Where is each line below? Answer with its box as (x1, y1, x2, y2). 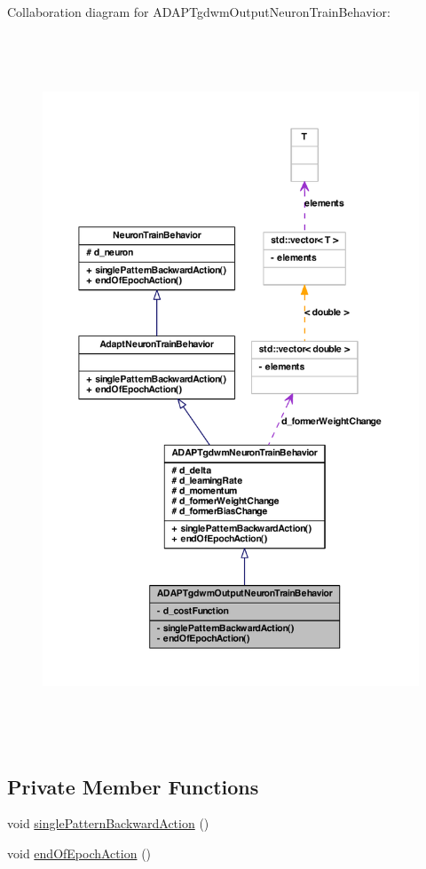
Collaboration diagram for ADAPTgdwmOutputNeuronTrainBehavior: (7, 3, 390, 20)
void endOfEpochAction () (7, 843, 152, 862)
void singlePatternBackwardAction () (7, 814, 209, 833)
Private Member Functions (7, 772, 259, 800)
